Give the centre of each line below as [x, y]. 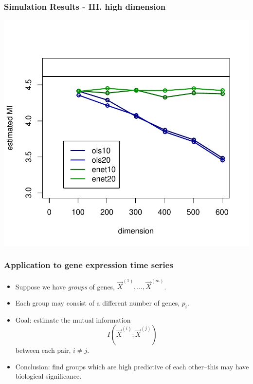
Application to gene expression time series [89, 265]
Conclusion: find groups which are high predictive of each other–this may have [132, 366]
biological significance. [48, 376]
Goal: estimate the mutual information [73, 319]
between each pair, [43, 350]
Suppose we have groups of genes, [65, 286]
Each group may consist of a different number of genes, [98, 302]
